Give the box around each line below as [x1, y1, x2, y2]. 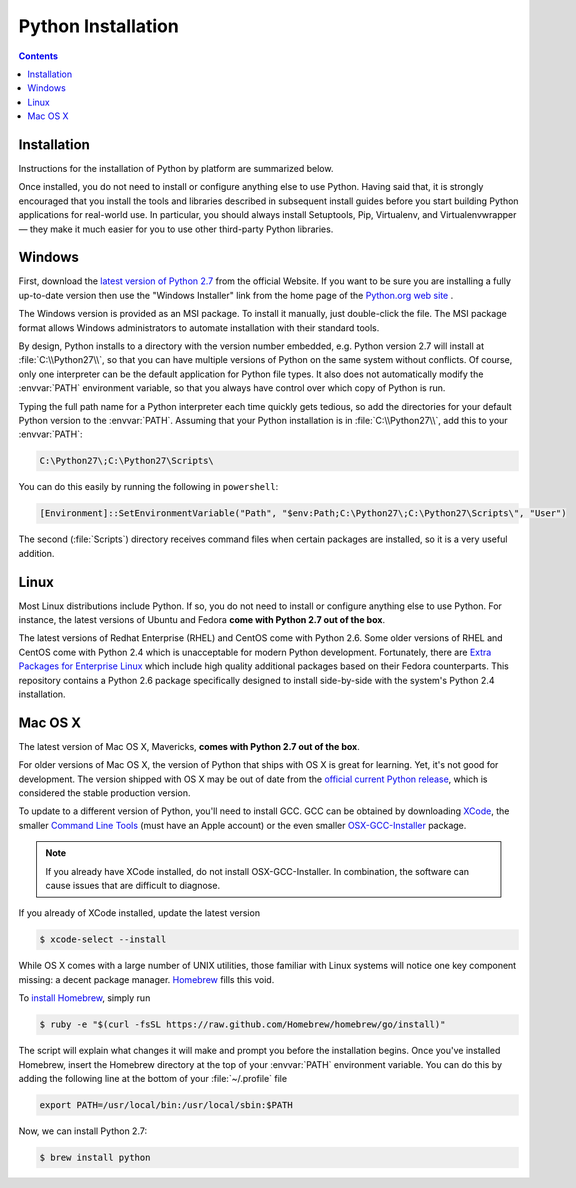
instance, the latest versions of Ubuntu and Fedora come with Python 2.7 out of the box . [18, 614, 385, 626]
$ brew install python [39, 1151, 151, 1163]
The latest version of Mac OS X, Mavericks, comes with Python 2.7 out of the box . [18, 740, 360, 752]
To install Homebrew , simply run [18, 992, 151, 1004]
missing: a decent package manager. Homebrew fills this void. [18, 973, 275, 985]
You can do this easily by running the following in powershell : [18, 481, 279, 493]
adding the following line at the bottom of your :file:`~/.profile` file [18, 1072, 288, 1084]
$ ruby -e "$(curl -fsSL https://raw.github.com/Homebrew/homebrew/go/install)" [39, 1019, 446, 1030]
